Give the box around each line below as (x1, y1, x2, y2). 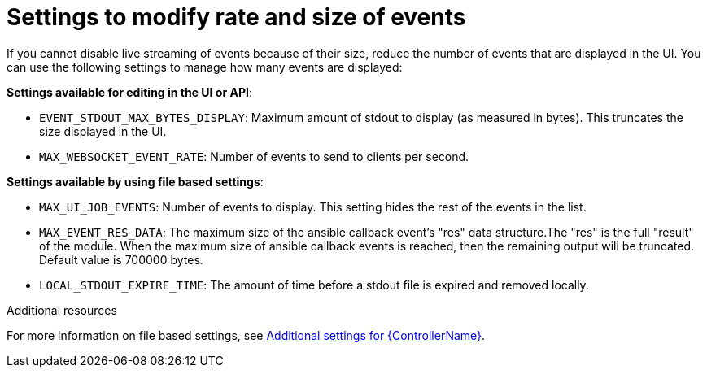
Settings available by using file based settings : (7, 174, 264, 189)
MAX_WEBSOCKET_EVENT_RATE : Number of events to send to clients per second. (39, 149, 469, 163)
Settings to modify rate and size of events (7, 3, 466, 31)
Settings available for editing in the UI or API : (7, 85, 252, 99)
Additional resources (7, 302, 117, 317)
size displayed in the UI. (39, 124, 167, 138)
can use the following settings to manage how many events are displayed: (7, 59, 403, 74)
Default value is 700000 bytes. (39, 252, 203, 267)
